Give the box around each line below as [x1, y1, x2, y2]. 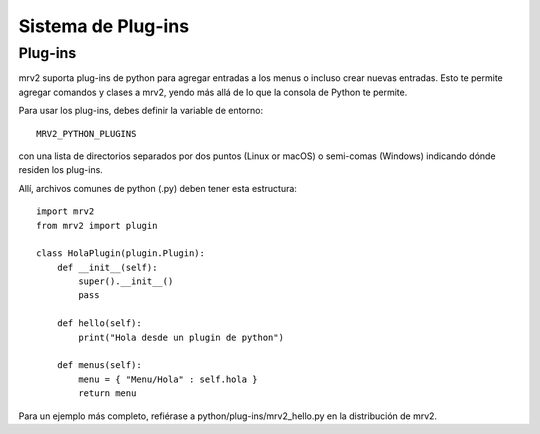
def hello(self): [56, 318, 142, 329]
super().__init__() [78, 276, 174, 287]
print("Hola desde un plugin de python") [78, 331, 285, 343]
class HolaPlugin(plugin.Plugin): [36, 248, 205, 259]
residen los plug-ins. [18, 164, 104, 176]
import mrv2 [36, 206, 95, 217]
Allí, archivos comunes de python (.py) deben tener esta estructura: [18, 182, 297, 194]
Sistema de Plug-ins [18, 15, 190, 37]
